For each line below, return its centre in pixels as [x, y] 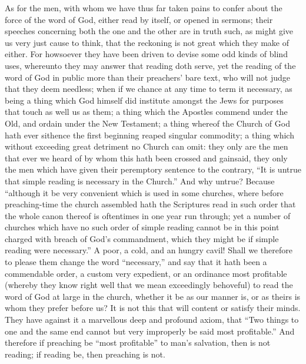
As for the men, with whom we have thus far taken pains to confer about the [144, 8]
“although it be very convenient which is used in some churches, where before [144, 192]
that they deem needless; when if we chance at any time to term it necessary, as [149, 89]
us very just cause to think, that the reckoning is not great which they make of [147, 42]
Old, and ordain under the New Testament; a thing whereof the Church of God [147, 123]
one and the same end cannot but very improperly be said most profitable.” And [150, 331]
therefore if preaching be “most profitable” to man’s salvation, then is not [138, 343]
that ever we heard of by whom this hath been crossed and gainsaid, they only [146, 158]
